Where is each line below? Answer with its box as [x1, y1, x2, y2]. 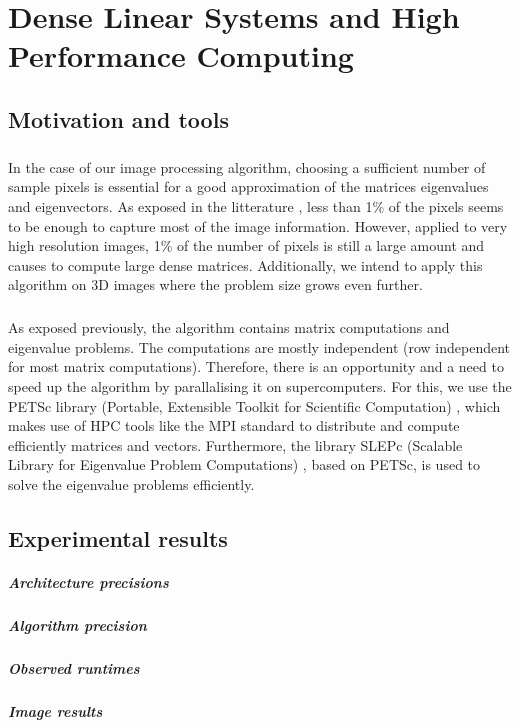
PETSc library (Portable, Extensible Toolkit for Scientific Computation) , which [8, 395, 501, 416]
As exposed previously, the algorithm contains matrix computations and [8, 317, 450, 338]
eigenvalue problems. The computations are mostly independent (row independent [8, 336, 511, 357]
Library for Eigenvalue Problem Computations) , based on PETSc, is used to [8, 454, 481, 475]
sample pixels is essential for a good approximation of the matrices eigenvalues [8, 176, 489, 197]
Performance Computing [8, 35, 354, 76]
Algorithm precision [8, 614, 147, 635]
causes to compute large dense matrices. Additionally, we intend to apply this [8, 254, 483, 275]
